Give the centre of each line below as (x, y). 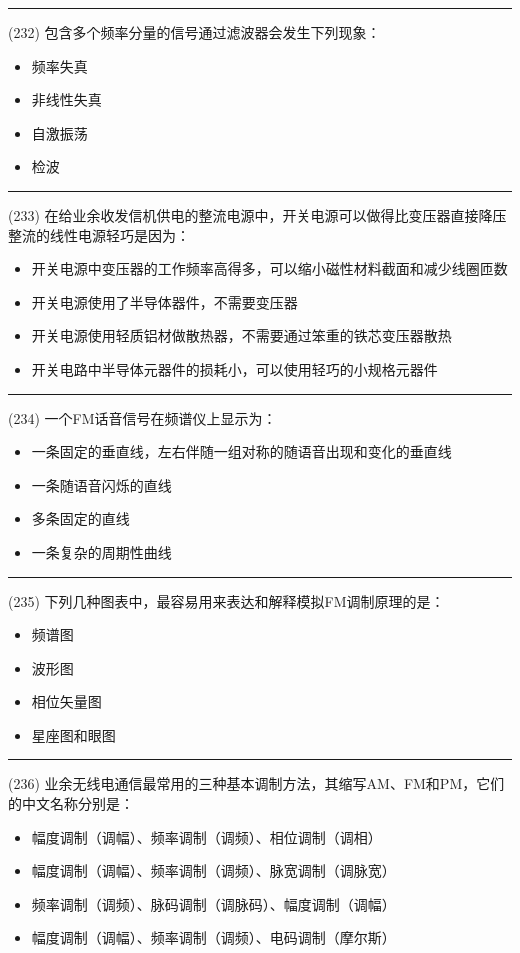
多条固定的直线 (80, 518)
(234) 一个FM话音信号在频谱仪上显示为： (142, 417)
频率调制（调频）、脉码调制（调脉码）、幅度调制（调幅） (213, 903)
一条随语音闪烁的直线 (101, 484)
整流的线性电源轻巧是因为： (99, 234)
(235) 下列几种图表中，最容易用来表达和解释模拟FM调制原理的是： (226, 600)
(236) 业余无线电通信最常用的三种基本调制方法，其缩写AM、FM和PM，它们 (256, 783)
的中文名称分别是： (71, 803)
